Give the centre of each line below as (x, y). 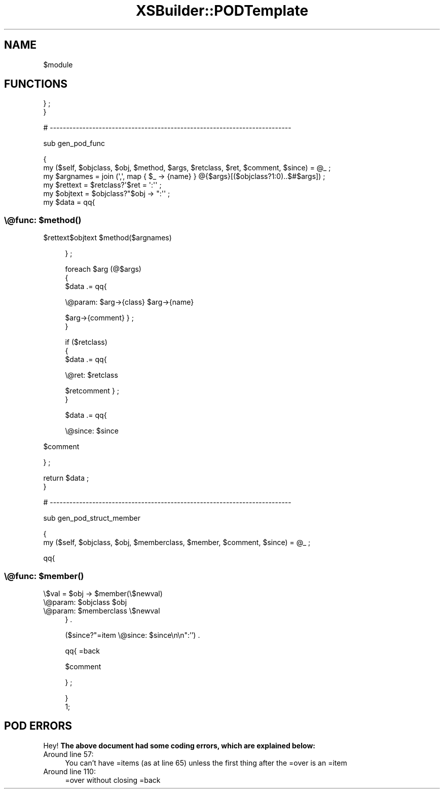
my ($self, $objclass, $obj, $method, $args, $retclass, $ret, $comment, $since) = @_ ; (187, 168)
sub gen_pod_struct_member (92, 518)
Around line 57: (68, 754)
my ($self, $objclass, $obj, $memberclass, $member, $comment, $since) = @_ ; (177, 543)
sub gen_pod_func (74, 143)
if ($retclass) (86, 342)
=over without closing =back (113, 780)
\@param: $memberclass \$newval (102, 610)
